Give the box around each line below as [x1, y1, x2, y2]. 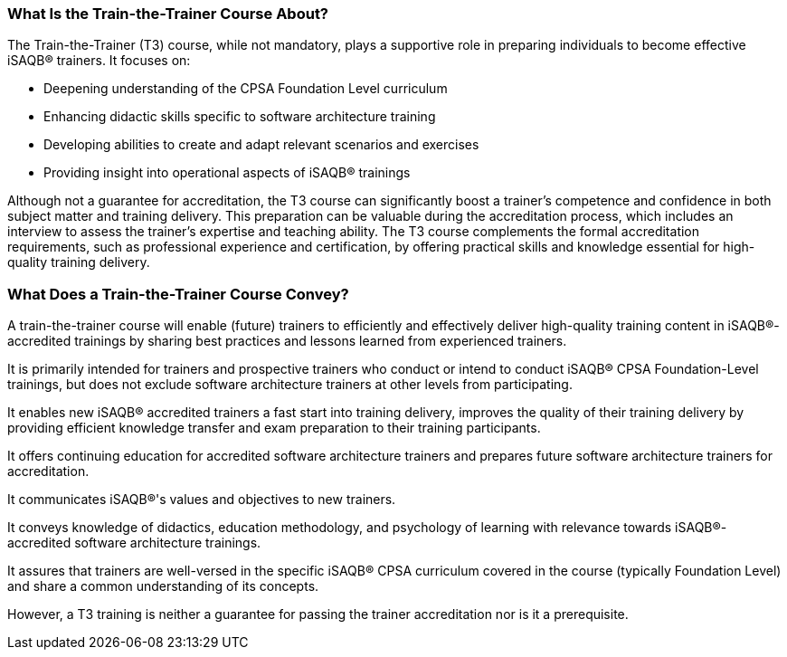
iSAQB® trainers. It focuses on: [7, 52, 191, 69]
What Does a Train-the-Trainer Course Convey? [7, 284, 349, 303]
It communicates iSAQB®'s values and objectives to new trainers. [7, 491, 396, 508]
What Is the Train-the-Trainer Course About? [7, 5, 329, 23]
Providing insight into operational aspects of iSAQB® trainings [43, 165, 411, 181]
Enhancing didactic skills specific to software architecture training [43, 109, 436, 125]
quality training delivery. [7, 254, 150, 271]
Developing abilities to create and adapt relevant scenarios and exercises [43, 137, 479, 153]
